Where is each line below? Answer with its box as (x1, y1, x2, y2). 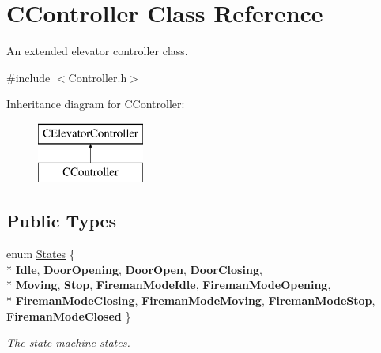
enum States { (6, 246, 75, 262)
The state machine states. (6, 334, 130, 351)
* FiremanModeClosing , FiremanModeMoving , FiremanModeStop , (6, 292, 375, 309)
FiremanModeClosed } (6, 307, 131, 324)
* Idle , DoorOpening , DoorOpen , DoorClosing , (6, 261, 262, 277)
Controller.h (68, 69, 127, 85)
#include (6, 69, 51, 85)
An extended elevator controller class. (6, 43, 188, 59)
